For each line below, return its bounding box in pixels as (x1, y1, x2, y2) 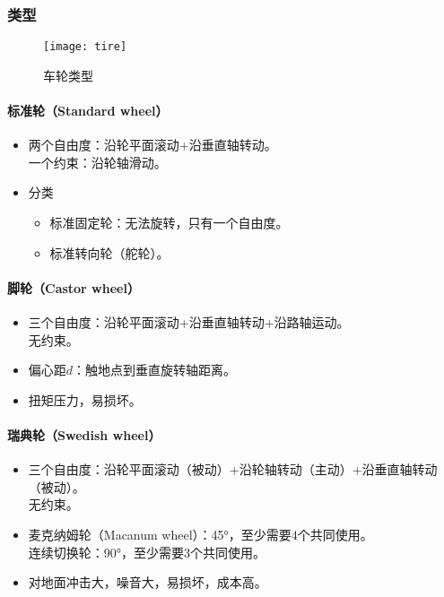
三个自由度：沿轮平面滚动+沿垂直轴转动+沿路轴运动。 (28, 313, 350, 332)
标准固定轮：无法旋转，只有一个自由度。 (49, 213, 289, 232)
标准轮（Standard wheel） (7, 101, 169, 120)
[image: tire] (43, 40, 127, 54)
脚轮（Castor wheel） (7, 278, 140, 297)
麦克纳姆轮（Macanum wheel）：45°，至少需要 (28, 524, 292, 543)
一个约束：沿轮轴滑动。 (28, 152, 167, 171)
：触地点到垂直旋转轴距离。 (73, 360, 237, 379)
